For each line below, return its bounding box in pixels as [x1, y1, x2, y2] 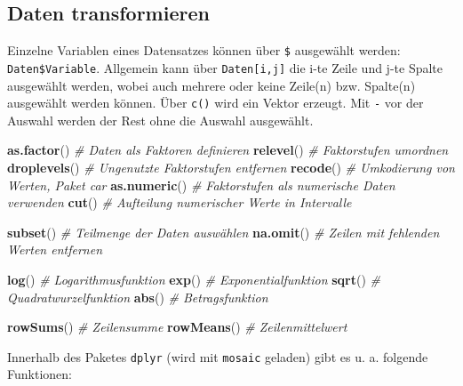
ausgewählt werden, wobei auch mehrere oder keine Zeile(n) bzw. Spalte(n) [7, 76, 416, 94]
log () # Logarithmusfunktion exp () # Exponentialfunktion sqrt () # [7, 269, 380, 288]
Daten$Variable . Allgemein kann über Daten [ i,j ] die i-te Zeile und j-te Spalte [7, 58, 443, 76]
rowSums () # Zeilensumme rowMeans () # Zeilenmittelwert [7, 318, 347, 336]
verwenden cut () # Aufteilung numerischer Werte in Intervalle [7, 193, 352, 212]
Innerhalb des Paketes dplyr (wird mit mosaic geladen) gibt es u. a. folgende [7, 347, 428, 366]
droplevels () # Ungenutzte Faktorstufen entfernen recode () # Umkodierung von [7, 157, 455, 176]
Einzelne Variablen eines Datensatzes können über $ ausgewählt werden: [7, 41, 401, 60]
